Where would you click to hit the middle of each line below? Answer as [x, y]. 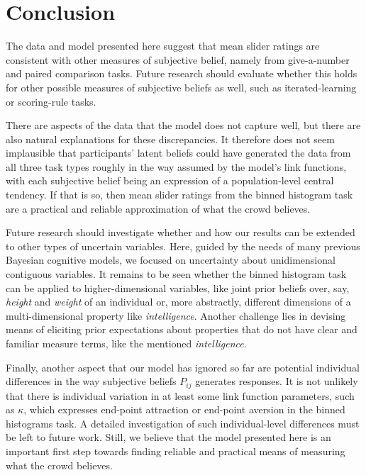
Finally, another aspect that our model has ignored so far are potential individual [183, 367]
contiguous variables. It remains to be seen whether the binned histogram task [176, 274]
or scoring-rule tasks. [51, 101]
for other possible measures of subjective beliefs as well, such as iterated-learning [181, 87]
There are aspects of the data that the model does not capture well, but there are [183, 125]
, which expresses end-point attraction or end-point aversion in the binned [184, 409]
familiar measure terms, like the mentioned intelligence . [126, 343]
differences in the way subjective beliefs [91, 381]
